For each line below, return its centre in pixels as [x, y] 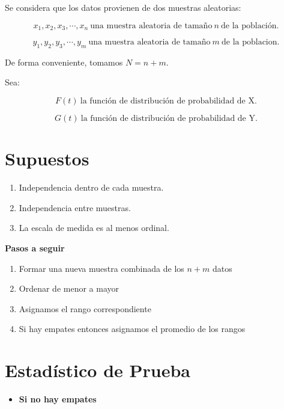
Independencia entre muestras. [75, 207]
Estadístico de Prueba [98, 370]
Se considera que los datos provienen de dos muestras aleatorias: [123, 7]
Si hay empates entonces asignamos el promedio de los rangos [132, 329]
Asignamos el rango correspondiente [85, 308]
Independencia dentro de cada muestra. [91, 187]
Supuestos [47, 158]
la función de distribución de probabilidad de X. [168, 101]
